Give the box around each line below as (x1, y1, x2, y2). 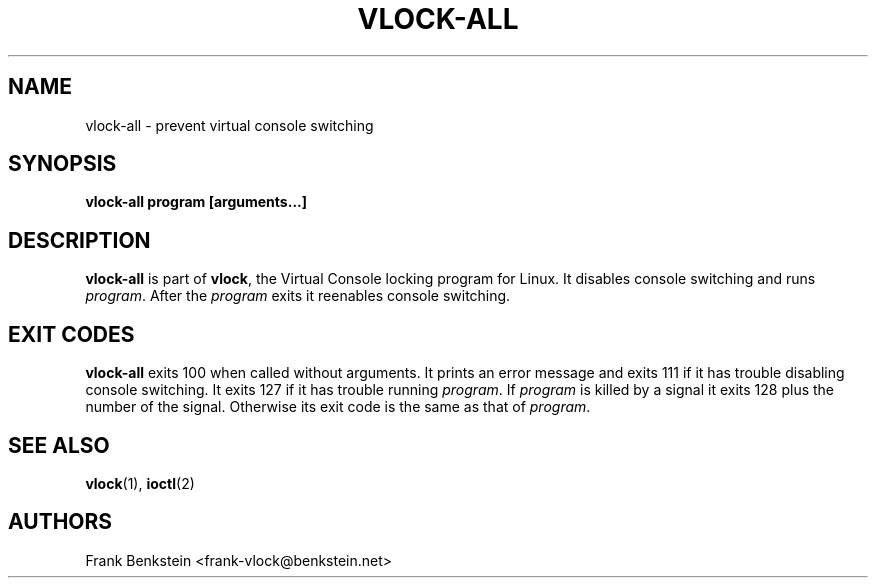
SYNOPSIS (8, 151, 117, 177)
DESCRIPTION (8, 227, 151, 253)
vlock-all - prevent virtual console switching (85, 116, 374, 134)
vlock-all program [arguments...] (85, 193, 308, 211)
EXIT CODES (8, 321, 135, 347)
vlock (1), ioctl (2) (85, 474, 195, 492)
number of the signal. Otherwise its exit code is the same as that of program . (85, 398, 591, 416)
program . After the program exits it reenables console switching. (85, 287, 511, 305)
